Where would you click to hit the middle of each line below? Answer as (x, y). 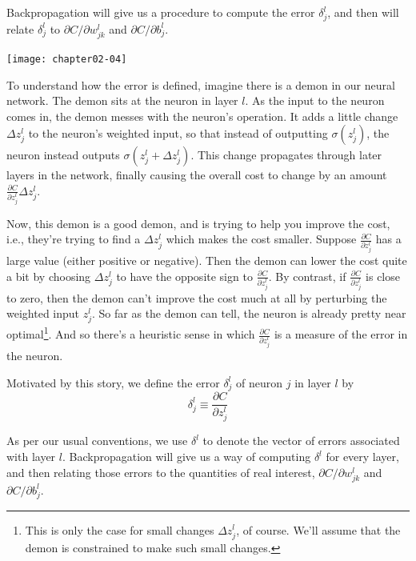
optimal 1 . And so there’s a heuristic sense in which (131, 333)
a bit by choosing (49, 276)
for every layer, (362, 457)
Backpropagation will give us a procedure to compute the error (161, 12)
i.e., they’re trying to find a (74, 239)
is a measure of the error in (341, 334)
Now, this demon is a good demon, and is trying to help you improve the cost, (198, 223)
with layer (31, 457)
